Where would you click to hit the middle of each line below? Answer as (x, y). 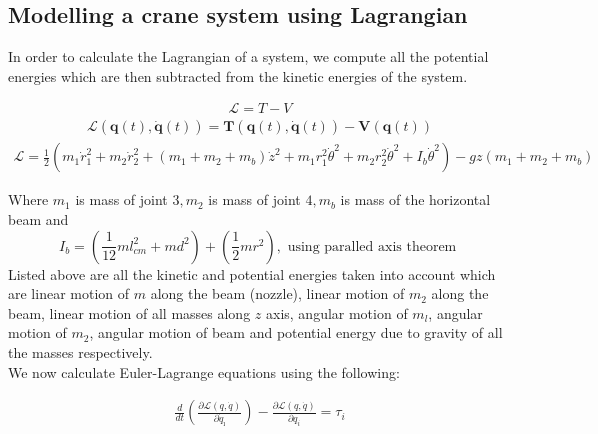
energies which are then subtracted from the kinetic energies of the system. (238, 75)
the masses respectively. (80, 352)
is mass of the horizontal (415, 199)
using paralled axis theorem (372, 246)
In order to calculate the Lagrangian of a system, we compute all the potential (248, 56)
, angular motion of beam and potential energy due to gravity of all (296, 332)
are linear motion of (69, 293)
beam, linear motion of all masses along (129, 312)
